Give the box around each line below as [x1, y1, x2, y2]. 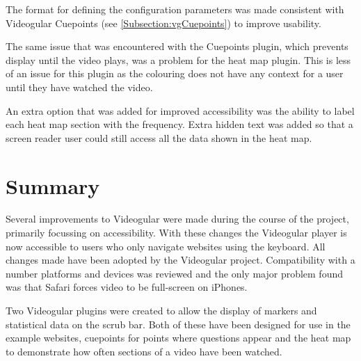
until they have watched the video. [6, 79, 153, 94]
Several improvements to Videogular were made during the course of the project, [6, 211, 349, 226]
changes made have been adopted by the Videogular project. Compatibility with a [6, 252, 355, 267]
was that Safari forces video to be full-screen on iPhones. [6, 280, 248, 294]
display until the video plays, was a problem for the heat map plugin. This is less [6, 52, 351, 67]
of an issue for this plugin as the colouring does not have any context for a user [6, 66, 344, 81]
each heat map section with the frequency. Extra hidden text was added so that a [6, 117, 353, 131]
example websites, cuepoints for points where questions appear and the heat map [6, 330, 351, 345]
